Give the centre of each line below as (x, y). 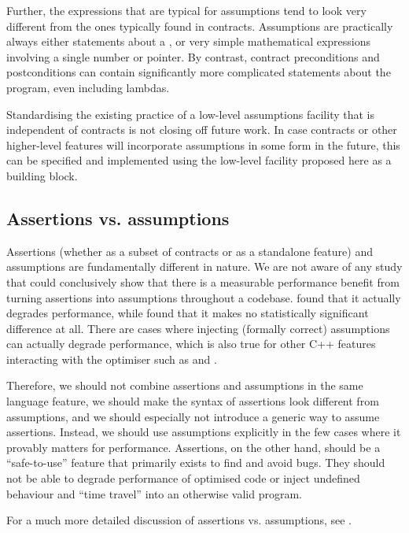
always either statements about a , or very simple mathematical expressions (189, 41)
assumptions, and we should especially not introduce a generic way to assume (193, 416)
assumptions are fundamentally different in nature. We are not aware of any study (204, 266)
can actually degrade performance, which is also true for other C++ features (191, 344)
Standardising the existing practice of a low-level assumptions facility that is (190, 114)
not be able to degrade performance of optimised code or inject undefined (183, 478)
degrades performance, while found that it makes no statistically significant (188, 313)
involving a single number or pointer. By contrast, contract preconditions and (193, 56)
